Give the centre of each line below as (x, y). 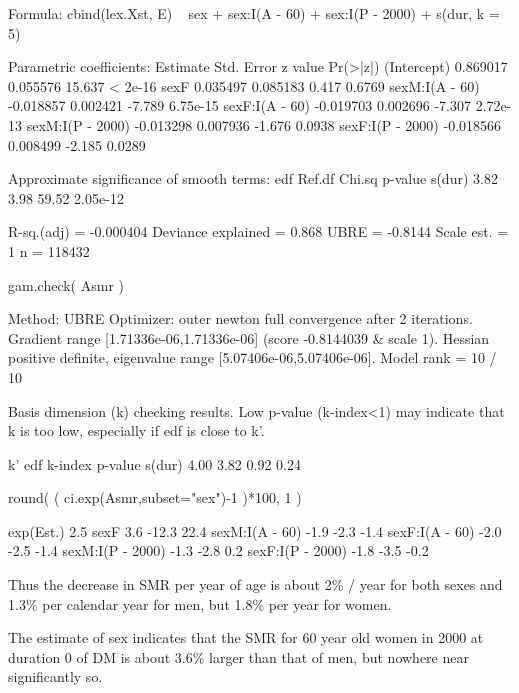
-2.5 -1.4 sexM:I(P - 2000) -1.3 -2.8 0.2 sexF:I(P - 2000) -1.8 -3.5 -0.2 (218, 550)
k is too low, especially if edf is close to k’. (136, 430)
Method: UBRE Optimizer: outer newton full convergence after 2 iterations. (240, 318)
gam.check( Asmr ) (66, 284)
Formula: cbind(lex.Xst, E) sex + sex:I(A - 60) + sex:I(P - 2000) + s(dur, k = (254, 13)
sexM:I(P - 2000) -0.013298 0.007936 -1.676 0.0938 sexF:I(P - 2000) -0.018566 (264, 124)
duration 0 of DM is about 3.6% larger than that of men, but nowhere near (238, 656)
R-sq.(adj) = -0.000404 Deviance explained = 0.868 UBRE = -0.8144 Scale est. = (258, 231)
